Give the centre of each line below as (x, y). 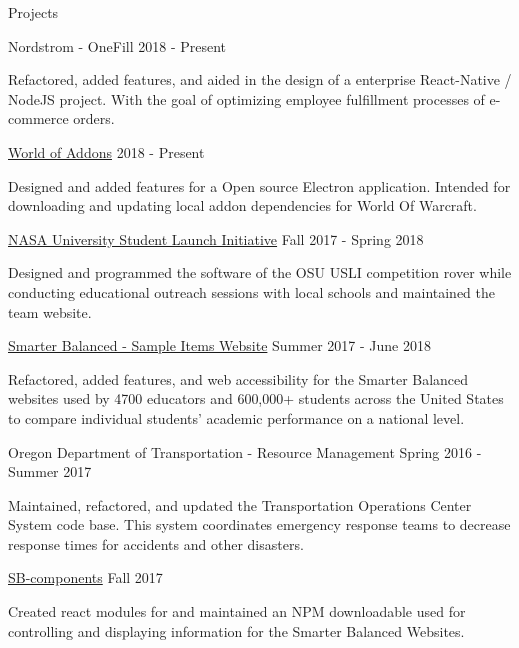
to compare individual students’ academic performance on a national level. (236, 417)
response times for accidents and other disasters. (156, 543)
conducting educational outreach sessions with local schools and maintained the (252, 291)
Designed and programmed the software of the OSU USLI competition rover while (260, 272)
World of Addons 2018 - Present (106, 151)
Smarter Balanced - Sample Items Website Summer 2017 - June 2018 (219, 345)
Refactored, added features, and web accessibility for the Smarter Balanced (238, 378)
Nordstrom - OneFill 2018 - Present (117, 45)
